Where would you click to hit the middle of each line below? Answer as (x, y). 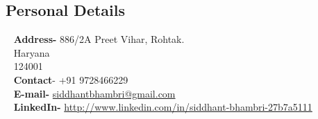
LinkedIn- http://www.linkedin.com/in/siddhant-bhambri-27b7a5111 (163, 107)
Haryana (32, 52)
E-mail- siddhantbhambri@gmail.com (94, 93)
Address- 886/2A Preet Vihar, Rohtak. (99, 39)
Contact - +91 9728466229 (71, 79)
